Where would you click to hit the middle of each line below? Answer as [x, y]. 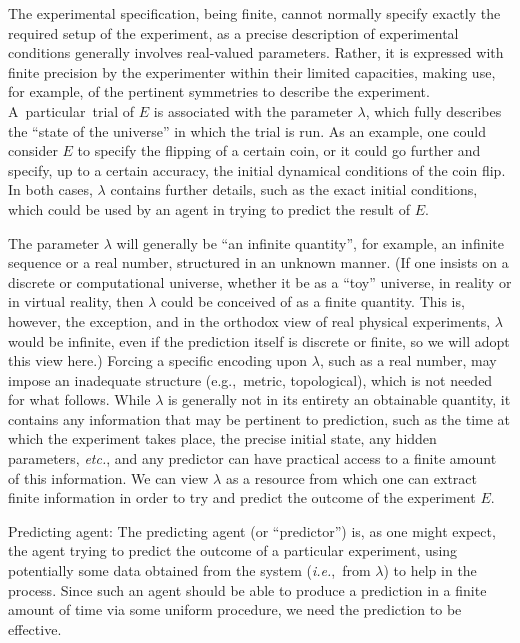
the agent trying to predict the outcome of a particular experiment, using [233, 550]
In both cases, [50, 189]
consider [33, 150]
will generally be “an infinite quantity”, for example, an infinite [310, 242]
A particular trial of [71, 110]
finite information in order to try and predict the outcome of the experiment [242, 497]
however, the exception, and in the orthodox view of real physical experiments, [249, 320]
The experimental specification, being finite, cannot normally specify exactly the [254, 13]
